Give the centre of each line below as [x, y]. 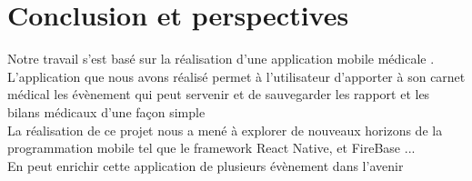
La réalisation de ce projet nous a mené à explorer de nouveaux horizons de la [225, 130]
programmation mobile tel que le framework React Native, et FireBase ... [211, 148]
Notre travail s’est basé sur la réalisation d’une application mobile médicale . [221, 59]
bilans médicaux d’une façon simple [106, 111]
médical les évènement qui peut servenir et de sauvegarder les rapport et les [219, 94]
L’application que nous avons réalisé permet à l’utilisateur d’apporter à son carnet [236, 76]
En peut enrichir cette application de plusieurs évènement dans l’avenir [206, 165]
